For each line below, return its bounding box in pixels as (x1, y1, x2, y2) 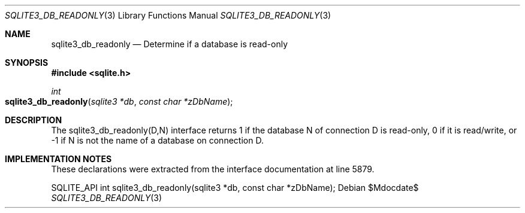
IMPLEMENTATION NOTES (5, 154, 112, 164)
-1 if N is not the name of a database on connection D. (51, 135, 264, 145)
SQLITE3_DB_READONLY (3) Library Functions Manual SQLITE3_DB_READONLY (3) (5, 10, 331, 20)
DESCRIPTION (5, 115, 62, 125)
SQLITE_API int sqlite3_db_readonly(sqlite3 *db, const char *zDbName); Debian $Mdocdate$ (51, 182, 419, 193)
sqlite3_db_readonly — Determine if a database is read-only (51, 39, 288, 49)
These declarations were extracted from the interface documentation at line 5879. (51, 164, 375, 174)
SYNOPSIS (5, 57, 49, 68)
